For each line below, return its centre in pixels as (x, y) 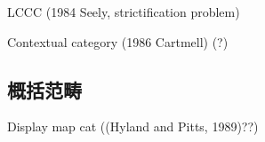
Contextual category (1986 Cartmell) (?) (118, 41)
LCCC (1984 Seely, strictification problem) (124, 12)
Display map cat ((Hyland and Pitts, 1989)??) (133, 126)
